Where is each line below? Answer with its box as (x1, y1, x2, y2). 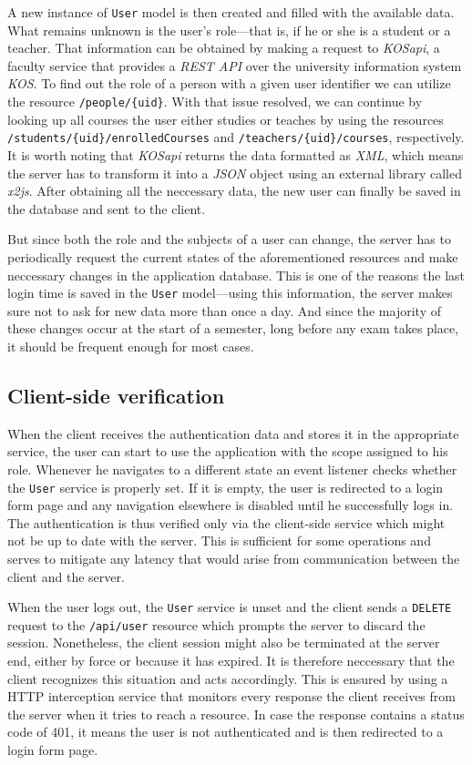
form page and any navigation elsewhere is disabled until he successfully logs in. (7, 495, 454, 515)
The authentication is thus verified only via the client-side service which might (7, 513, 446, 532)
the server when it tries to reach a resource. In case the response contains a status (7, 704, 465, 723)
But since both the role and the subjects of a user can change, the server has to (7, 229, 451, 249)
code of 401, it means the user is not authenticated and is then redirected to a (7, 722, 444, 741)
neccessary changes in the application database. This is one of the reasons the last (7, 265, 465, 284)
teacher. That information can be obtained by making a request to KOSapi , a (7, 38, 440, 57)
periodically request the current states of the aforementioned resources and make (7, 247, 458, 266)
